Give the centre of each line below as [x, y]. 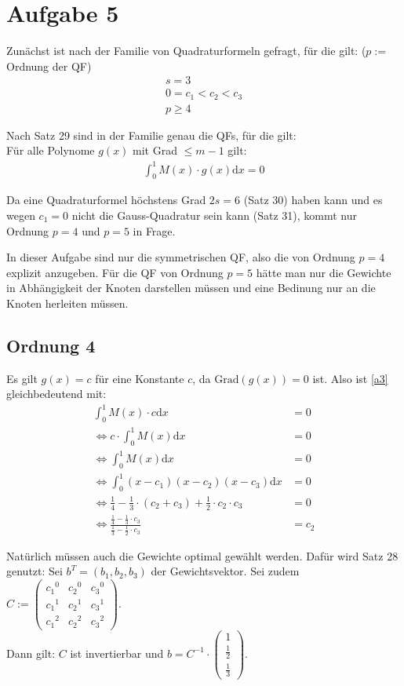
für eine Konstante [140, 378]
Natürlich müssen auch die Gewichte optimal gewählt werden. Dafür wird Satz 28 [202, 555]
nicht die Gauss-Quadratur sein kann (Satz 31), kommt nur [214, 215]
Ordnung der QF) [49, 66]
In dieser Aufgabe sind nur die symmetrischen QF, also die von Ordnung [181, 257]
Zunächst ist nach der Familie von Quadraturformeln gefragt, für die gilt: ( [186, 51]
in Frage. [154, 230]
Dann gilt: [31, 653]
